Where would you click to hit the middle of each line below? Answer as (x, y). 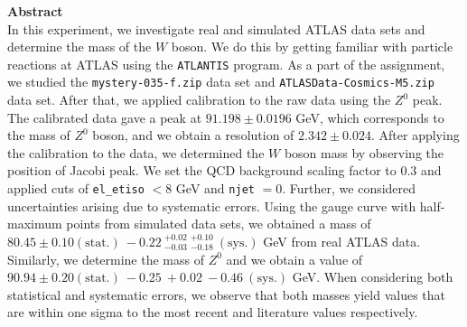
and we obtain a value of (294, 259)
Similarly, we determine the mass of (106, 259)
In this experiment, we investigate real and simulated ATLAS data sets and (216, 28)
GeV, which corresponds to (370, 117)
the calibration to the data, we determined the (136, 152)
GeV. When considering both (373, 277)
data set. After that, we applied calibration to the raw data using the (199, 100)
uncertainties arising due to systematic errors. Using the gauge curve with (212, 206)
